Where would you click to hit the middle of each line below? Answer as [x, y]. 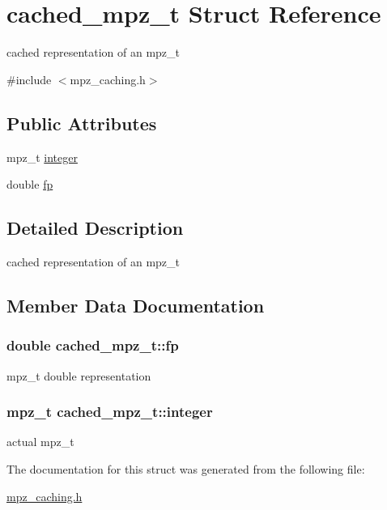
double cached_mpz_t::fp [93, 345]
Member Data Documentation [136, 305]
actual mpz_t [40, 442]
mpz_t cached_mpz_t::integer [110, 412]
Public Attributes [82, 123]
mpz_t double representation [79, 375]
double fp [30, 184]
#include [29, 79]
